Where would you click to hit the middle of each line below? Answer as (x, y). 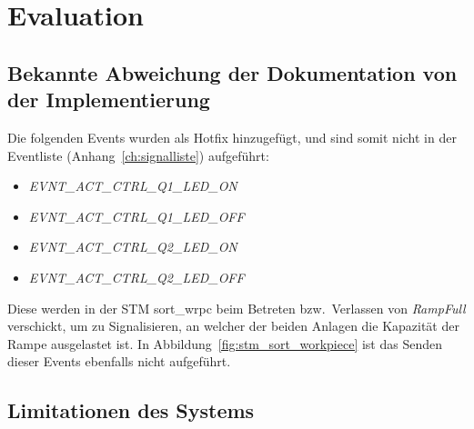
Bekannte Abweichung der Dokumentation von (232, 72)
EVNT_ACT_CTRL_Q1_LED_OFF (136, 216)
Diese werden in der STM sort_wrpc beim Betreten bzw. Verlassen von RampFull (237, 308)
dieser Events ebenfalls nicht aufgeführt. (119, 361)
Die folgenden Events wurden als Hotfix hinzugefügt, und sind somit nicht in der (232, 137)
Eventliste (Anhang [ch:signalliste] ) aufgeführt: (138, 155)
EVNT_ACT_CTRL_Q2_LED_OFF (136, 277)
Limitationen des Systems (131, 410)
